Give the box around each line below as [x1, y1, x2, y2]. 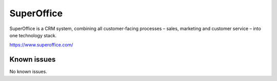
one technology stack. [9, 32, 57, 38]
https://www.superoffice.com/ [9, 42, 73, 48]
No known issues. [9, 69, 47, 75]
